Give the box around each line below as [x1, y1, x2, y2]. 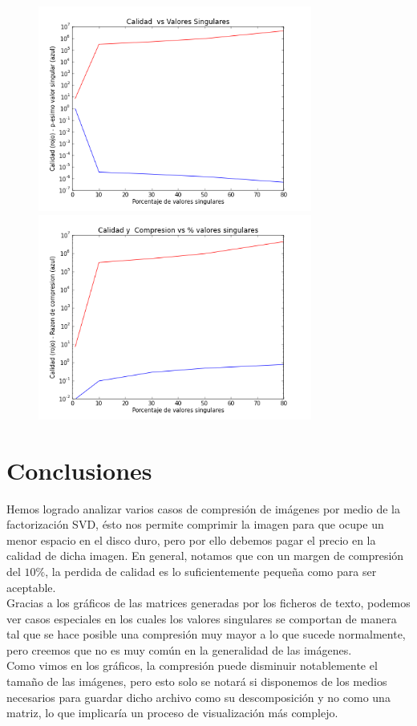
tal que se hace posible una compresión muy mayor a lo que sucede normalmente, [6, 626, 406, 643]
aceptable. [6, 578, 56, 595]
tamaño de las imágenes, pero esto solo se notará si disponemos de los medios [6, 673, 387, 690]
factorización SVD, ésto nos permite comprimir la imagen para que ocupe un [6, 516, 384, 533]
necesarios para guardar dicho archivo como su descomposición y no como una [6, 688, 391, 705]
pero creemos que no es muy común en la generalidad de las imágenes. [6, 641, 352, 658]
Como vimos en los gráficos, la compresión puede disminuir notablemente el [6, 657, 378, 674]
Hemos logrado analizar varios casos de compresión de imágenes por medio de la [6, 500, 400, 517]
